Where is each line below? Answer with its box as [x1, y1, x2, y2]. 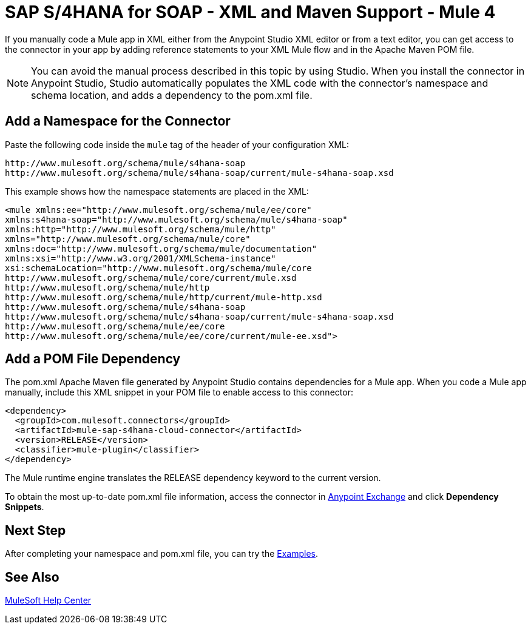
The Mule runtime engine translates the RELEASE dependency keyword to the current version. [5, 473, 381, 483]
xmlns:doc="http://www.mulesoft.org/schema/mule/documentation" [5, 243, 317, 254]
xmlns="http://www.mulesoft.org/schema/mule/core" [5, 234, 251, 244]
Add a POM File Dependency [5, 351, 181, 367]
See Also [5, 569, 59, 585]
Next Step [5, 522, 66, 538]
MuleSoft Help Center [5, 595, 92, 606]
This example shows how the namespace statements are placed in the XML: [5, 186, 309, 197]
